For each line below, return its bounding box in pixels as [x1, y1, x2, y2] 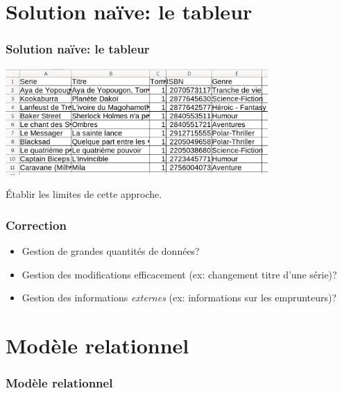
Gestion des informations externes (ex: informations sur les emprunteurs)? [22, 290, 337, 305]
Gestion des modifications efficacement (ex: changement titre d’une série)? [22, 267, 337, 281]
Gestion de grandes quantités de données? [22, 244, 200, 258]
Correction [6, 216, 67, 233]
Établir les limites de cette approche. [6, 187, 162, 201]
